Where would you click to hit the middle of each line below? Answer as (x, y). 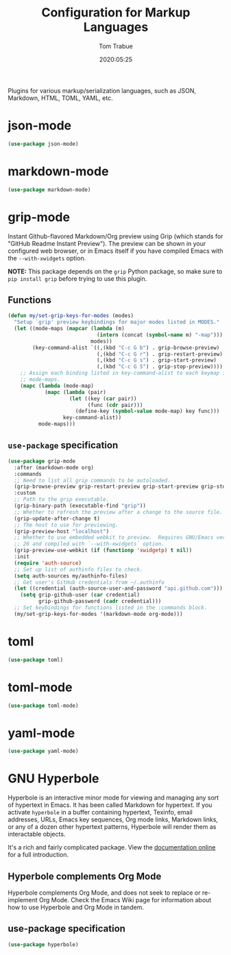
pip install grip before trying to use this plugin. (77, 278)
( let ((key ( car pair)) (103, 399)
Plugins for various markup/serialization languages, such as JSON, (102, 90)
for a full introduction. (38, 855)
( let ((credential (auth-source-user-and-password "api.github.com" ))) (119, 588)
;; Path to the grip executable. (62, 499)
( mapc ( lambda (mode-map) (57, 386)
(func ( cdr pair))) (115, 405)
